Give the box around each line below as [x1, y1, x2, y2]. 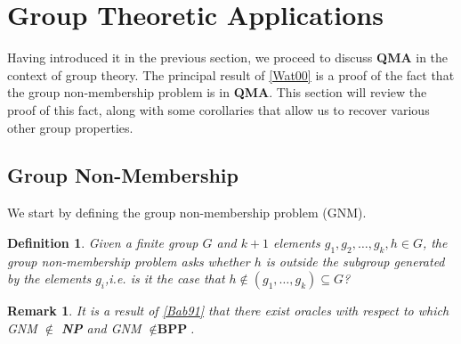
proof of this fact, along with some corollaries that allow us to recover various [7, 100, 430, 119]
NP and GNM [61, 318, 142, 337]
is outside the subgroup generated [265, 251, 445, 270]
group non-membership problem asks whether [7, 251, 250, 270]
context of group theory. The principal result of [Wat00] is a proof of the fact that [7, 65, 455, 84]
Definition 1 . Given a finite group [7, 233, 198, 251]
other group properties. [7, 118, 133, 136]
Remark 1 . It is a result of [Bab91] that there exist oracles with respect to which [7, 301, 449, 320]
